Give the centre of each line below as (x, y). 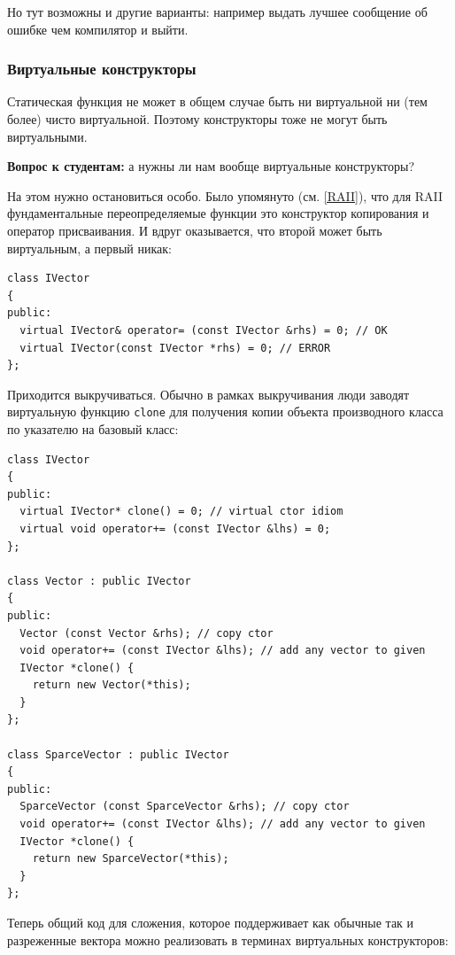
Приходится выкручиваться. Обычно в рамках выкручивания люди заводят (208, 394)
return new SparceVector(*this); (131, 859)
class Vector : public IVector (99, 581)
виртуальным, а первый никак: (89, 248)
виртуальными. (47, 136)
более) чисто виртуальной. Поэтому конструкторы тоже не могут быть (197, 119)
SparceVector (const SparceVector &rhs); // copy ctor (185, 807)
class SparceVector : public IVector (118, 754)
